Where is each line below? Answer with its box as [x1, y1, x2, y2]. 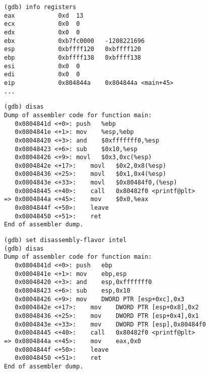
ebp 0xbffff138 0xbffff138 [4, 54, 142, 61]
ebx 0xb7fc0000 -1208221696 [4, 37, 145, 44]
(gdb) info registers [4, 4, 77, 11]
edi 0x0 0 [4, 71, 80, 78]
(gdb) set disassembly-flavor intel [4, 237, 127, 244]
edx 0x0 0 [4, 28, 80, 36]
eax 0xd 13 [4, 12, 84, 19]
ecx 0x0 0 [4, 20, 80, 28]
